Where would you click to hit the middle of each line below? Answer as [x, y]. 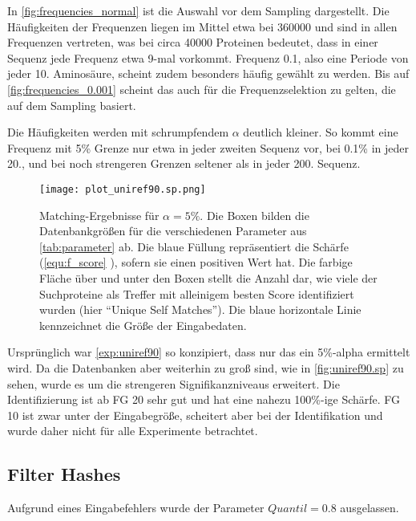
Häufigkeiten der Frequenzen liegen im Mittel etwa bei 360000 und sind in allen [202, 26]
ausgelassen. [370, 508]
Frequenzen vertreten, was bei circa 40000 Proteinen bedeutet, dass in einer [193, 42]
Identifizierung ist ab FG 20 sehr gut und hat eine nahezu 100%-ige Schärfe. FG [204, 399]
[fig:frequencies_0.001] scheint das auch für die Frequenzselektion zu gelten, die [202, 89]
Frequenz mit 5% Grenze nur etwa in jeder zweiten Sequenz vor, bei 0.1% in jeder [208, 147]
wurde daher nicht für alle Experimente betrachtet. [133, 431]
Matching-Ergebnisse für [99, 215]
